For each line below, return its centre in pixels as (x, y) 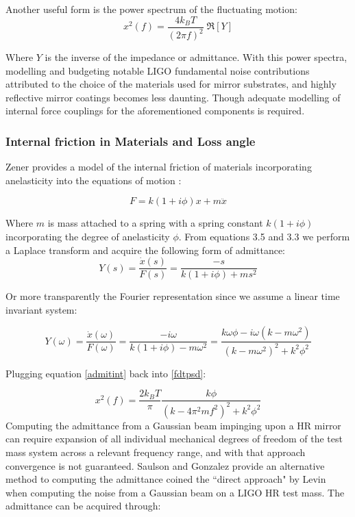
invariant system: (41, 309)
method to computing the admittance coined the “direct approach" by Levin (166, 479)
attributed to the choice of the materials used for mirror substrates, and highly (171, 84)
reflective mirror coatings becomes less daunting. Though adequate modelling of (173, 97)
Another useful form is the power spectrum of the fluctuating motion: (151, 9)
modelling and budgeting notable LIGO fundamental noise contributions (158, 70)
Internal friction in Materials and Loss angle (131, 141)
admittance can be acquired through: (83, 506)
